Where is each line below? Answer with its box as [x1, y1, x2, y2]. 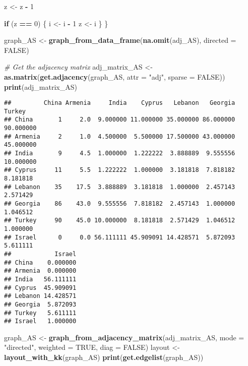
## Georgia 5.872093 [4, 300, 77, 308]
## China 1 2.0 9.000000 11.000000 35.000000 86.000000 [4, 116, 235, 124]
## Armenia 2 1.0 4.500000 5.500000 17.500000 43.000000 [4, 133, 235, 140]
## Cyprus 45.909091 [4, 284, 77, 291]
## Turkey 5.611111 [4, 309, 77, 317]
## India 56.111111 [4, 275, 77, 283]
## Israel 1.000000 [4, 318, 77, 325]
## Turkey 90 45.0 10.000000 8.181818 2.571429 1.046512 [4, 217, 235, 224]
